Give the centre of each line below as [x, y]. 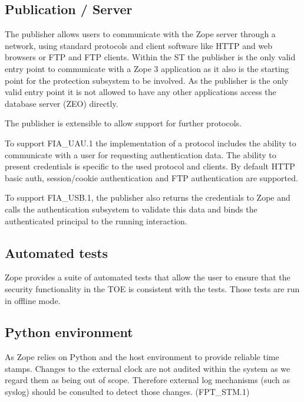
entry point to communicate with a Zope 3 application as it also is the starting [147, 68]
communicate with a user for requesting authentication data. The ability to [141, 154]
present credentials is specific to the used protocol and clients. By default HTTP [150, 166]
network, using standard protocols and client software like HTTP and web [139, 45]
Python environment [69, 332]
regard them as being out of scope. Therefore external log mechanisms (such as [147, 380]
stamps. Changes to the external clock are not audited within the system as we [148, 368]
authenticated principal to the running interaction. [96, 220]
